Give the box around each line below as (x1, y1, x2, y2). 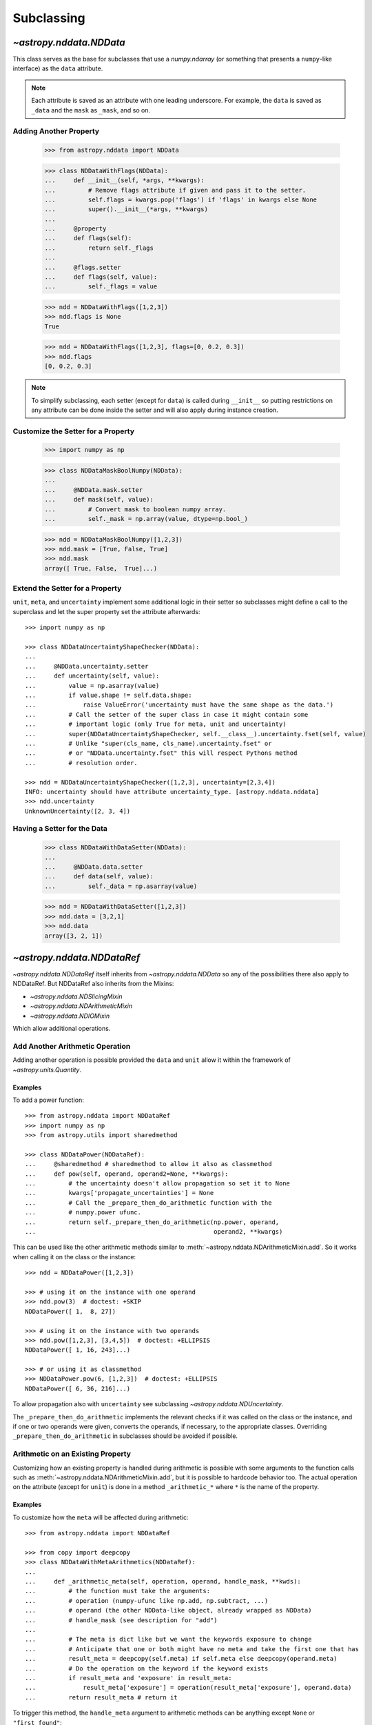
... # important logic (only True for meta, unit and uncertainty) (25, 720, 287, 728)
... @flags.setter (44, 263, 121, 271)
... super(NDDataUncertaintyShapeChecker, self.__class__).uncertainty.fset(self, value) (25, 730, 366, 738)
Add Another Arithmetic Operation (12, 1041, 131, 1051)
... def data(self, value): (44, 873, 154, 880)
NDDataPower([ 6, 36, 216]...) (25, 1384, 131, 1392)
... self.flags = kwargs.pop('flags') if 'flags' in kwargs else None (44, 195, 317, 204)
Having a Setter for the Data (12, 824, 108, 834)
